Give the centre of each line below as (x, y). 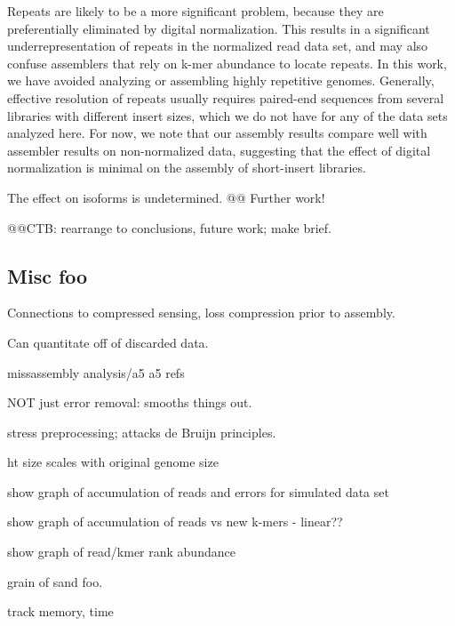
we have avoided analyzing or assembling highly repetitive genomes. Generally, (221, 80)
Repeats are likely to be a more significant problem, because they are (196, 11)
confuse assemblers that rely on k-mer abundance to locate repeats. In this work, (227, 63)
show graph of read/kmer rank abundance (121, 552)
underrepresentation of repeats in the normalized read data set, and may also (218, 46)
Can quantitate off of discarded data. (108, 342)
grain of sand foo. (55, 581)
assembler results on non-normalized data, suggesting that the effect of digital (219, 150)
